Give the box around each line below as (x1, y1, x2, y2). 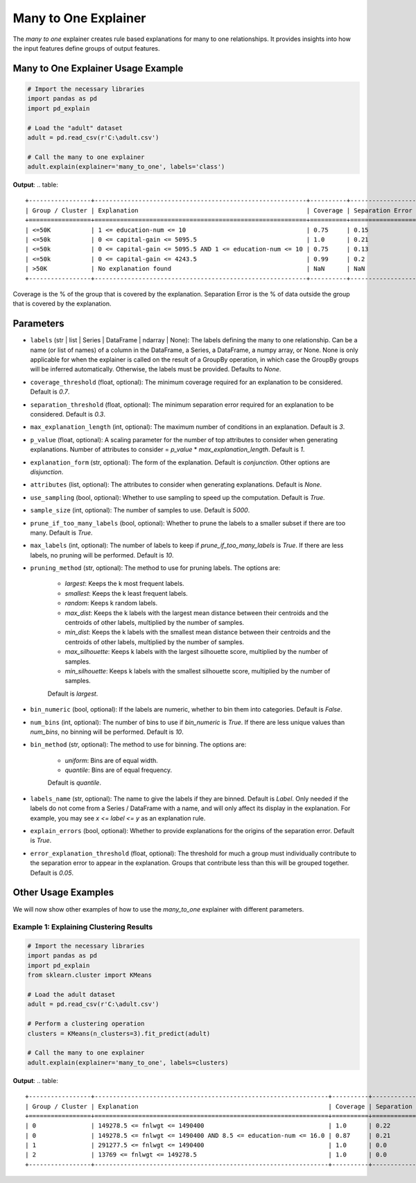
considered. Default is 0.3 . (30, 410, 105, 418)
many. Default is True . (30, 528, 93, 537)
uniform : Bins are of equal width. (64, 756, 159, 764)
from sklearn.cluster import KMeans (27, 971, 153, 979)
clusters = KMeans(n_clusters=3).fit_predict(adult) (27, 1030, 211, 1037)
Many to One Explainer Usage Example (12, 62, 184, 74)
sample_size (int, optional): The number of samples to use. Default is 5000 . (30, 506, 250, 514)
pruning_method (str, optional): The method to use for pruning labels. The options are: (30, 564, 281, 572)
